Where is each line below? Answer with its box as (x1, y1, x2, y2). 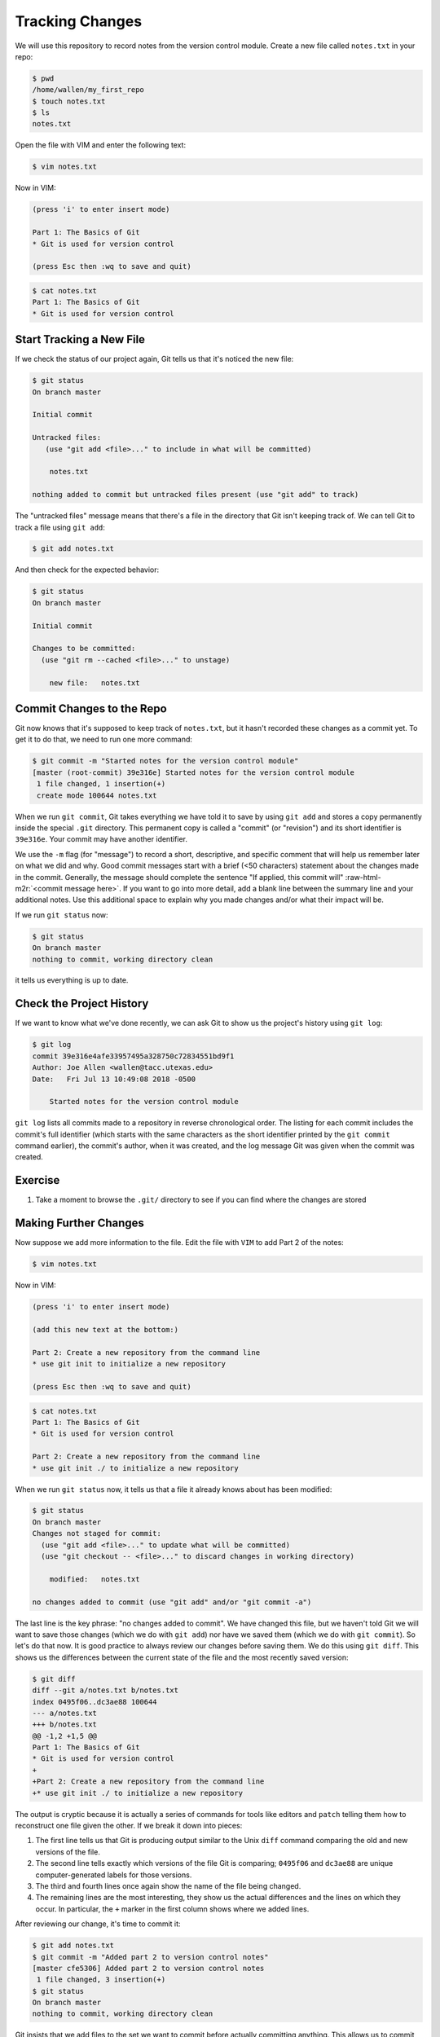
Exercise (15, 1173, 60, 1187)
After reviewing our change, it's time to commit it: (15, 1919, 181, 1929)
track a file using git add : (15, 522, 106, 532)
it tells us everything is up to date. (15, 975, 129, 985)
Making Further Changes (15, 1216, 144, 1230)
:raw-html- (345, 872, 382, 882)
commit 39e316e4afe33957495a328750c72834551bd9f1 (32, 1051, 235, 1061)
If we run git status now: (15, 909, 109, 920)
